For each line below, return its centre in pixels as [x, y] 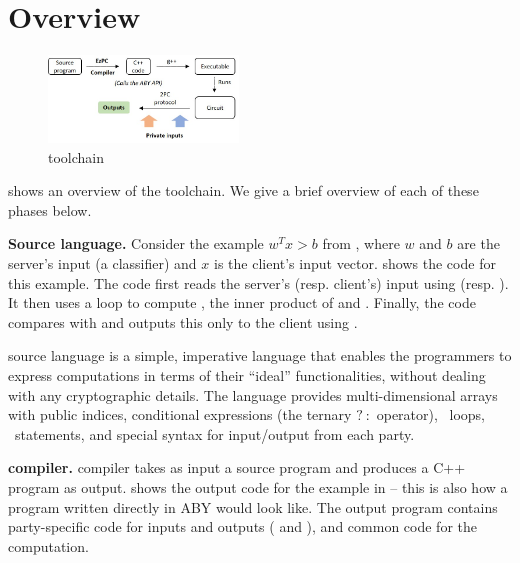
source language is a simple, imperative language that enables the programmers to [260, 355]
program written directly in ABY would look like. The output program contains [253, 506]
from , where [361, 243]
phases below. [50, 209]
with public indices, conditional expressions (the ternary [180, 414]
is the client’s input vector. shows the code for [354, 263]
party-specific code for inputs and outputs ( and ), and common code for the [242, 526]
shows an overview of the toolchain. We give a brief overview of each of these [243, 190]
